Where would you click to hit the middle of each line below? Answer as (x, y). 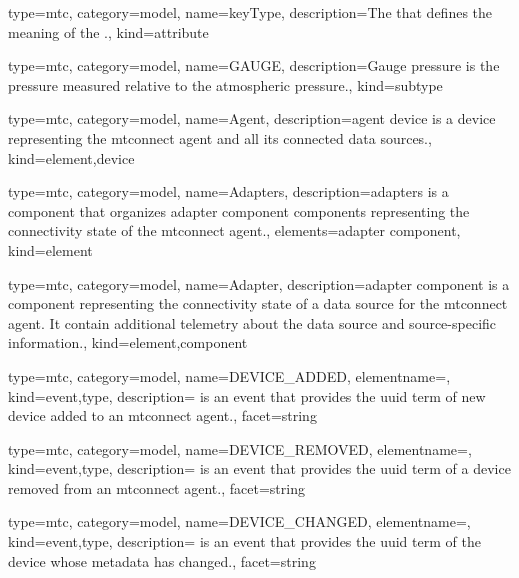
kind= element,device (71, 157)
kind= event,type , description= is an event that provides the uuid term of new (247, 395)
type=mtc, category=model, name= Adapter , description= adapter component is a (259, 283)
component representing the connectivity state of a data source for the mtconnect (258, 303)
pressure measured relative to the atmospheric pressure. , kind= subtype (225, 84)
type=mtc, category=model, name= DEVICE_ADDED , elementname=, (229, 375)
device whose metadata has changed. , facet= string (162, 560)
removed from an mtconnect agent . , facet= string (156, 487)
